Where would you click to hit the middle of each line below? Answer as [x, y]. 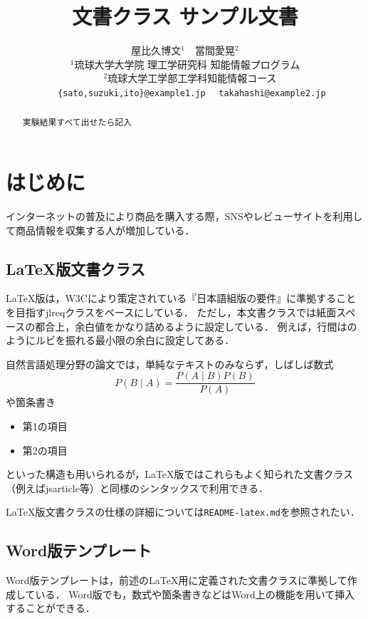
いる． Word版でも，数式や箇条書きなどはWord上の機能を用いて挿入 [195, 594]
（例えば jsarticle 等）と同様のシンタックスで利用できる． [137, 488]
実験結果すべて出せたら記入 [77, 122]
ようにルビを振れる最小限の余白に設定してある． [120, 340]
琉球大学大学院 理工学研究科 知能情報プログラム [187, 64]
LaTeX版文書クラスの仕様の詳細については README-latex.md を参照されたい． [183, 512]
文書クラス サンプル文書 [185, 16]
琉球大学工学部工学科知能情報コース [192, 78]
